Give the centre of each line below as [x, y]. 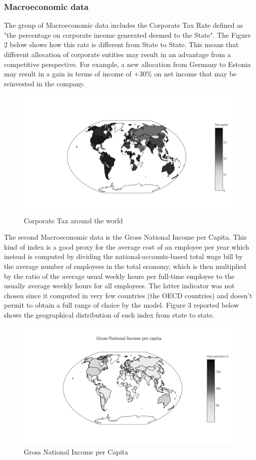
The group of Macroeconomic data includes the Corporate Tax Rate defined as [124, 25]
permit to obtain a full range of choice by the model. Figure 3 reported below [122, 305]
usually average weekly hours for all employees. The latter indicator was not [119, 286]
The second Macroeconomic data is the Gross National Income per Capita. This [126, 237]
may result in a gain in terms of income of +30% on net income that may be [120, 74]
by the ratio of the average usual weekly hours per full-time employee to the [119, 276]
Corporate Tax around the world [74, 220]
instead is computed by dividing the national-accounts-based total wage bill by [124, 256]
